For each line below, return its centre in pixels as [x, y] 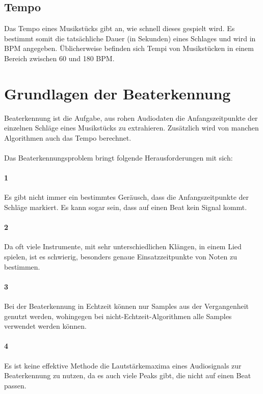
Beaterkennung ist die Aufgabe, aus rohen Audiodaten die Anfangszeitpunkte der [131, 117]
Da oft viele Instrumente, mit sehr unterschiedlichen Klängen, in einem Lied [123, 246]
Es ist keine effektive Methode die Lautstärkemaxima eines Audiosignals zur [123, 365]
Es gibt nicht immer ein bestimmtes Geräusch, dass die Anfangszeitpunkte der [127, 197]
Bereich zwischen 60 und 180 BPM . [59, 58]
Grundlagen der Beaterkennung [117, 93]
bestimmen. [22, 266]
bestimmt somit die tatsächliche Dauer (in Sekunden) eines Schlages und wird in [130, 38]
